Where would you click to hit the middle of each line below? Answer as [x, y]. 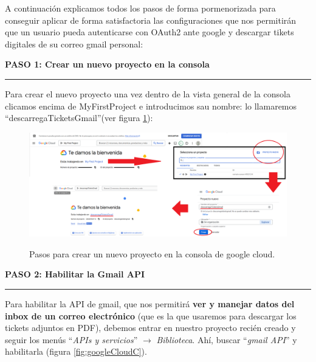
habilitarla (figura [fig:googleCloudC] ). [76, 351]
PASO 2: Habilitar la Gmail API [75, 274]
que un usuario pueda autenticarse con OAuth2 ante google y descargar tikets [149, 32]
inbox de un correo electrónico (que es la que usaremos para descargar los [151, 315]
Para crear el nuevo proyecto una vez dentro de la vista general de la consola [148, 93]
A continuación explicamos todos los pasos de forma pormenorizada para [140, 8]
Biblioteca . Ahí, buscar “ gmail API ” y [227, 339]
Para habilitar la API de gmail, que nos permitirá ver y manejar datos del [150, 303]
